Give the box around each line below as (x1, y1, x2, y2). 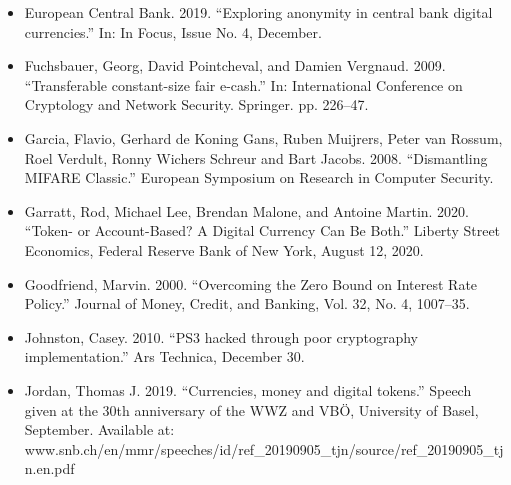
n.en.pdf (24, 458, 75, 479)
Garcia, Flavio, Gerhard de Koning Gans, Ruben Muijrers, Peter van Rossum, (24, 127, 503, 148)
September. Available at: (24, 419, 175, 440)
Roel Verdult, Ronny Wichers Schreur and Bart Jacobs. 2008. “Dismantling (24, 147, 488, 168)
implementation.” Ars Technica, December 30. (24, 346, 305, 367)
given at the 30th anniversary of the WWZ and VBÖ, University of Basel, (24, 399, 479, 420)
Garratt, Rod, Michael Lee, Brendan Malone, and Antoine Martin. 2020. (24, 200, 470, 221)
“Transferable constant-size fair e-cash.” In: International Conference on (24, 74, 463, 95)
